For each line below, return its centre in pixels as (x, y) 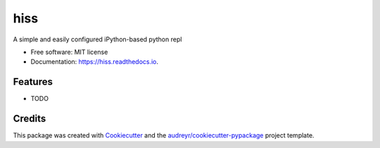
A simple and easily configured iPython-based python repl (97, 39)
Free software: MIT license (69, 52)
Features (33, 82)
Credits (30, 119)
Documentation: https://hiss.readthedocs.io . (94, 62)
